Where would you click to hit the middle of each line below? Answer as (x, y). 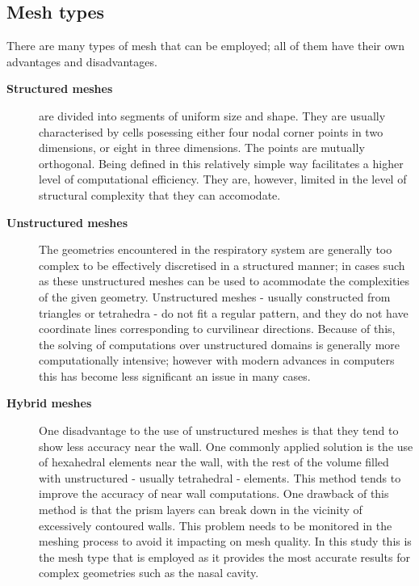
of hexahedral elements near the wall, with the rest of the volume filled (214, 462)
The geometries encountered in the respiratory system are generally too (216, 249)
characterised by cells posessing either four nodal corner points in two (211, 131)
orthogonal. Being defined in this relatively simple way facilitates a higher (221, 163)
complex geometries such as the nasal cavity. (149, 573)
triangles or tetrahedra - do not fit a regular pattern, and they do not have (224, 312)
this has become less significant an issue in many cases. (175, 375)
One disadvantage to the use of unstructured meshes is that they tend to (219, 430)
